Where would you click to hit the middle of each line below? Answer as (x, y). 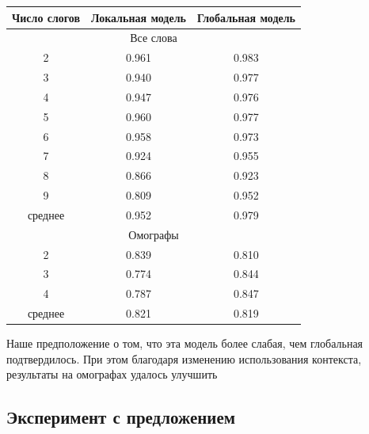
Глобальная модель (246, 17)
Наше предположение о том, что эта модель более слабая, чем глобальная (185, 343)
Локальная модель (139, 17)
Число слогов (46, 17)
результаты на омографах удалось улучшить (112, 374)
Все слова (154, 38)
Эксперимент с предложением (121, 417)
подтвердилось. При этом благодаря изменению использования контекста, (184, 358)
